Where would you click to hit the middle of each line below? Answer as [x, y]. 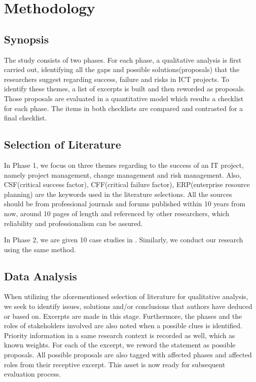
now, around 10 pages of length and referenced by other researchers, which [117, 213]
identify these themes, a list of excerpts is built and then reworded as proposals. [125, 89]
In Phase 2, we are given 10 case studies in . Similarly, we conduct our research [124, 240]
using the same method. [40, 249]
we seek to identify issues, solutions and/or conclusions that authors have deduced [128, 306]
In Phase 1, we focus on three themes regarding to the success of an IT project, [124, 165]
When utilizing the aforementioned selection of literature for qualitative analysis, [126, 296]
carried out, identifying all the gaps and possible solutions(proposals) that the [122, 69]
